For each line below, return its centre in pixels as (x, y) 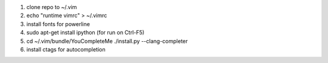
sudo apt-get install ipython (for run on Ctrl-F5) (86, 33)
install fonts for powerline (58, 24)
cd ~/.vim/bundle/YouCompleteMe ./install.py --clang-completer (107, 41)
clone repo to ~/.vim (52, 7)
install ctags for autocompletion (66, 49)
